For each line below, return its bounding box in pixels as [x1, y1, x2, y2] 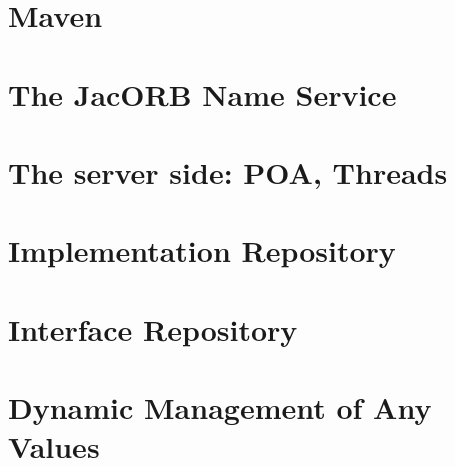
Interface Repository [8, 308, 298, 349]
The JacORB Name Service [8, 73, 397, 114]
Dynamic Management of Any [8, 387, 432, 428]
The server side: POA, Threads [8, 151, 448, 192]
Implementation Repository [8, 230, 396, 271]
